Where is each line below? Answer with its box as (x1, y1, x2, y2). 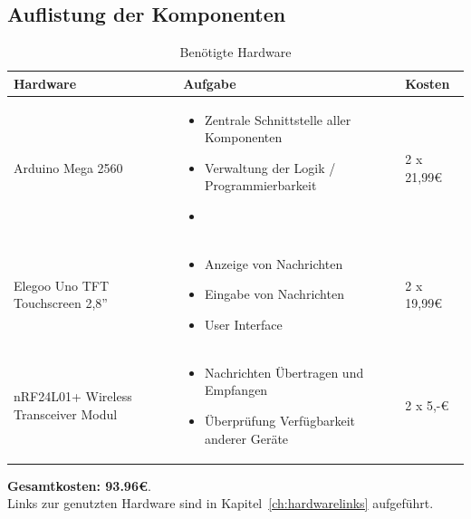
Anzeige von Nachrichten (205, 254, 343, 273)
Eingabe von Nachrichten (205, 284, 344, 303)
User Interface (205, 315, 283, 334)
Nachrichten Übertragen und (205, 362, 364, 381)
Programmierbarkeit (205, 176, 317, 195)
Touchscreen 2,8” (14, 293, 108, 312)
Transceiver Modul (14, 405, 118, 424)
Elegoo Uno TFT (14, 275, 109, 294)
